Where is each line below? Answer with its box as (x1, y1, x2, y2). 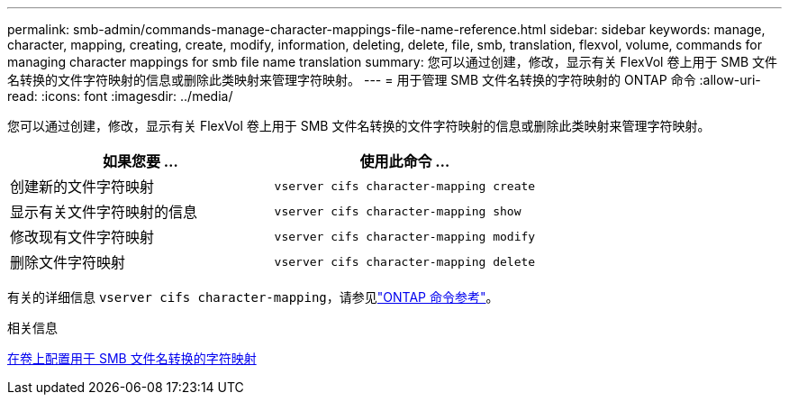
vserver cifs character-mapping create (274, 178, 536, 193)
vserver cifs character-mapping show (274, 204, 521, 218)
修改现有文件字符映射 (10, 228, 155, 246)
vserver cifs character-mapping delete (274, 254, 536, 269)
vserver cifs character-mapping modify (274, 229, 536, 243)
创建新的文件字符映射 (10, 178, 155, 196)
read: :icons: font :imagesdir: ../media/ (7, 88, 233, 104)
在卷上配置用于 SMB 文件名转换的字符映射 (7, 351, 257, 366)
